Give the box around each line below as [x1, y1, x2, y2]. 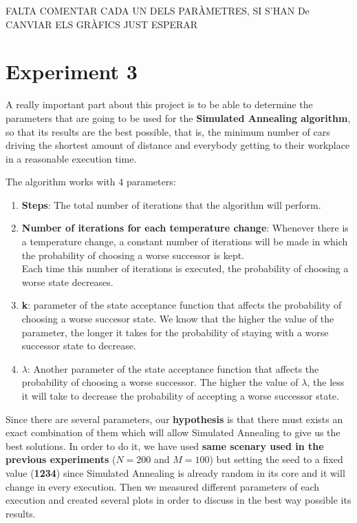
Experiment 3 [6, 57, 138, 85]
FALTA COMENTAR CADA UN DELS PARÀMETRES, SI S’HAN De [6, 3, 310, 17]
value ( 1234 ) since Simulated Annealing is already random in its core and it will [6, 465, 345, 480]
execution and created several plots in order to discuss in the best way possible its [6, 493, 351, 507]
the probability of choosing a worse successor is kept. [21, 247, 245, 262]
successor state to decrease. [21, 338, 136, 353]
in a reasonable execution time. [6, 151, 137, 165]
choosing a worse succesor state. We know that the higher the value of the [21, 311, 334, 326]
